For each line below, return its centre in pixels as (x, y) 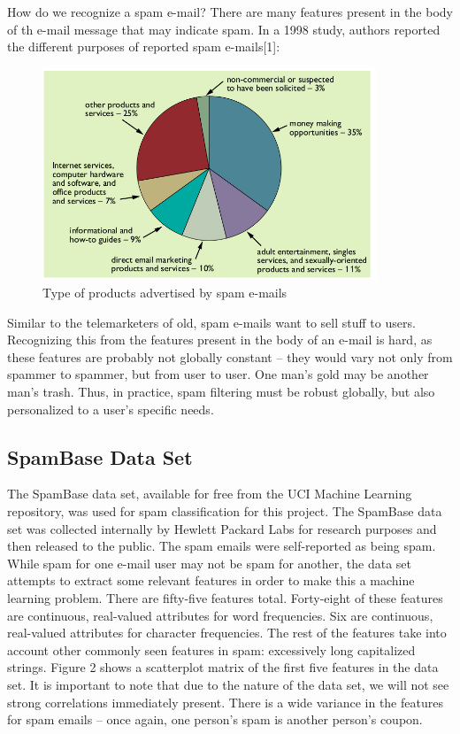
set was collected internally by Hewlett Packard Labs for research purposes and (222, 528)
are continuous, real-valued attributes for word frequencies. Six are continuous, (220, 615)
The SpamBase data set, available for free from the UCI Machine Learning (210, 494)
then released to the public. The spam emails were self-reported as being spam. (222, 546)
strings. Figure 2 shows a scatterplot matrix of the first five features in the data (223, 667)
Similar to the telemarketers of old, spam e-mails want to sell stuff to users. (211, 322)
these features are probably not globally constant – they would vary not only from (230, 356)
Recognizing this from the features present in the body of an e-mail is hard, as (220, 340)
